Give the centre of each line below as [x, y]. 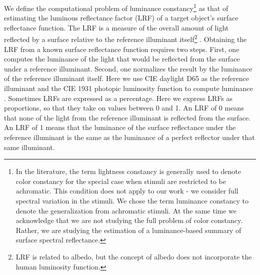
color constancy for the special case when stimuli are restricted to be [121, 181]
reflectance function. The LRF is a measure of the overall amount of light [116, 27]
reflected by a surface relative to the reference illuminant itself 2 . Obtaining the [125, 38]
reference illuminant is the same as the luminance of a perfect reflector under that [129, 137]
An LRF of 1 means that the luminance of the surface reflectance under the [120, 127]
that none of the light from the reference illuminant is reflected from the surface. [127, 117]
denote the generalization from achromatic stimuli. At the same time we [126, 210]
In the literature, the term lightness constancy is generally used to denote [128, 171]
